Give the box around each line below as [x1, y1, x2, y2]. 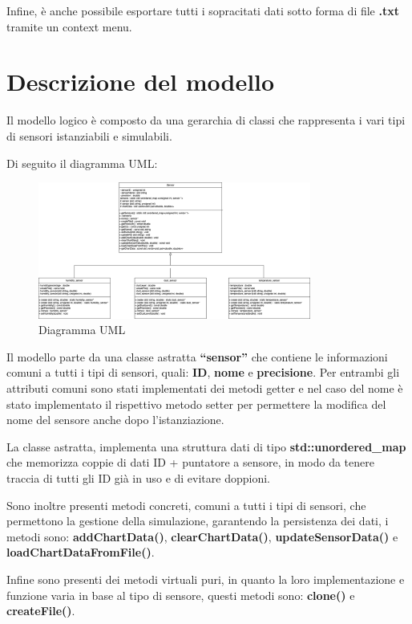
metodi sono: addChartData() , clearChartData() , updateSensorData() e [6, 528, 398, 544]
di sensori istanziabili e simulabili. [6, 127, 172, 144]
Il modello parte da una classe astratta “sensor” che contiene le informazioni [6, 348, 388, 365]
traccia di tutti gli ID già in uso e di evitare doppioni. [6, 470, 270, 487]
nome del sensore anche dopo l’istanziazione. [6, 411, 224, 428]
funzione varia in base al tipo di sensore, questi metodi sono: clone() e [6, 586, 355, 603]
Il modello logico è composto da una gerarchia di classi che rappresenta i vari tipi [6, 112, 406, 128]
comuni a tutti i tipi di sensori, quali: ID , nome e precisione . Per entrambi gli [6, 364, 400, 381]
